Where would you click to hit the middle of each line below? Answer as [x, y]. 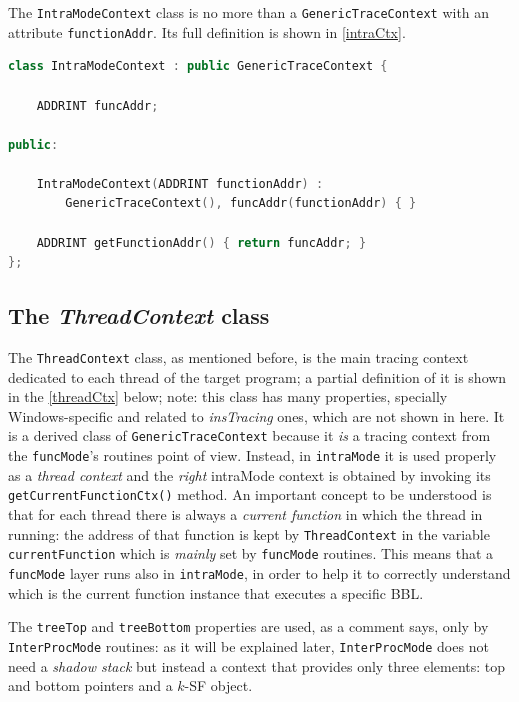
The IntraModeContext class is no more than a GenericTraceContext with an [249, 12]
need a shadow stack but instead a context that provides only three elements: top [257, 665]
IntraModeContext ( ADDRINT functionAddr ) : [180, 183]
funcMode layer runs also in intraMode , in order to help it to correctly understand [259, 572]
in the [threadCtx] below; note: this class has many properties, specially [228, 396]
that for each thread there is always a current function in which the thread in [245, 514]
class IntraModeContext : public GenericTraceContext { [198, 66]
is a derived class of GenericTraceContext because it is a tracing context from [249, 435]
